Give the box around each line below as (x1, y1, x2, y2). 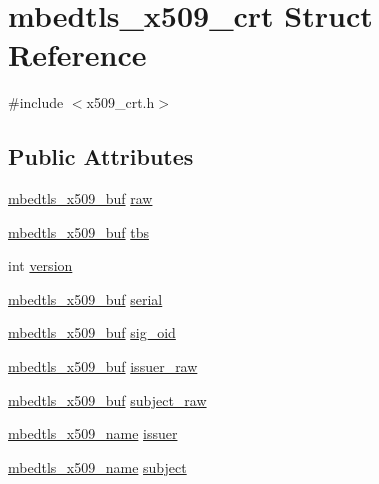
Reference (8, 34, 147, 75)
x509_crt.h (86, 92, 155, 113)
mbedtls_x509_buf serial (8, 288, 163, 309)
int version (8, 255, 73, 276)
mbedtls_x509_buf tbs (8, 221, 149, 242)
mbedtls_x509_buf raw (8, 188, 153, 209)
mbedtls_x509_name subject (8, 456, 187, 477)
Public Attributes (8, 141, 194, 172)
